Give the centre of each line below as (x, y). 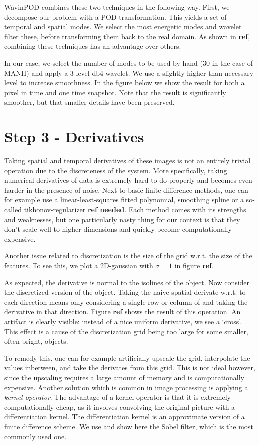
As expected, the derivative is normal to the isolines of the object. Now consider (127, 282)
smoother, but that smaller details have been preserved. (89, 102)
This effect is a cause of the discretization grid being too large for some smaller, (126, 331)
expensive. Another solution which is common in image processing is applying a (126, 387)
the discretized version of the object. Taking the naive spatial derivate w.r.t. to (125, 292)
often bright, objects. (36, 341)
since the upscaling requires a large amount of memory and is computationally (124, 377)
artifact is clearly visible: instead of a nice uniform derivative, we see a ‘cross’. (123, 321)
